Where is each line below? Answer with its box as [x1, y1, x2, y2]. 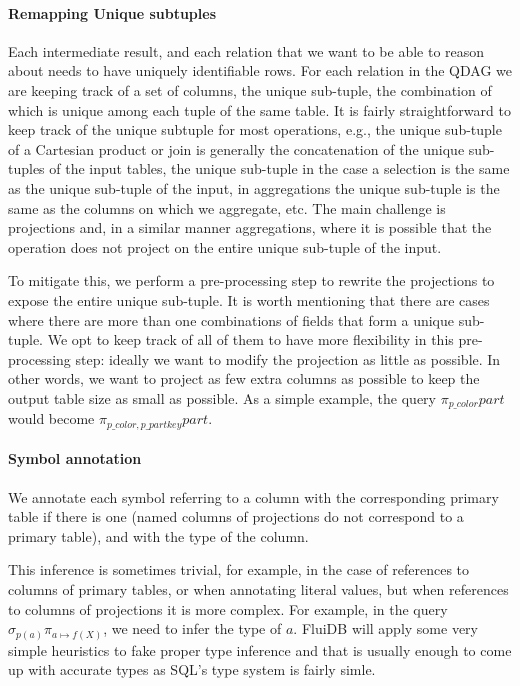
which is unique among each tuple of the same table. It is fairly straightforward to [8, 99, 511, 120]
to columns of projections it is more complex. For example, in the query [8, 598, 448, 619]
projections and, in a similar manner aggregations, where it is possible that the [8, 217, 492, 238]
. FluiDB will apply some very [293, 618, 479, 639]
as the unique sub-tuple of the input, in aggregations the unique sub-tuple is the [8, 177, 500, 198]
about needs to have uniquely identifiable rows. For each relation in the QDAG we [8, 60, 512, 81]
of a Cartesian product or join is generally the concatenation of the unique [8, 138, 465, 159]
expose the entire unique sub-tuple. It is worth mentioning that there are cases [8, 289, 490, 310]
